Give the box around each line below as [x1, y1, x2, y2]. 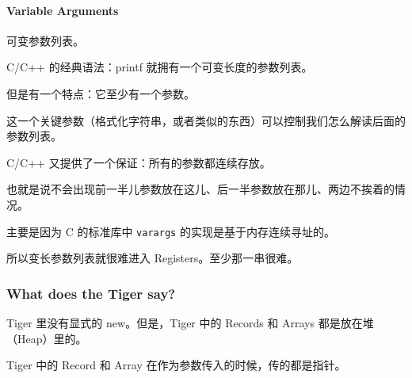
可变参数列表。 [6, 32, 84, 48]
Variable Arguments [6, 2, 119, 18]
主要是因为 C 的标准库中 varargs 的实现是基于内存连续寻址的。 [6, 223, 335, 239]
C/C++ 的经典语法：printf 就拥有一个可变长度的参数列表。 [6, 59, 313, 75]
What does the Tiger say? [6, 283, 176, 303]
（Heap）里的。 [6, 330, 87, 346]
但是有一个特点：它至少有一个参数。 [6, 85, 195, 101]
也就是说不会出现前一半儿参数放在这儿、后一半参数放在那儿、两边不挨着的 [6, 181, 395, 197]
